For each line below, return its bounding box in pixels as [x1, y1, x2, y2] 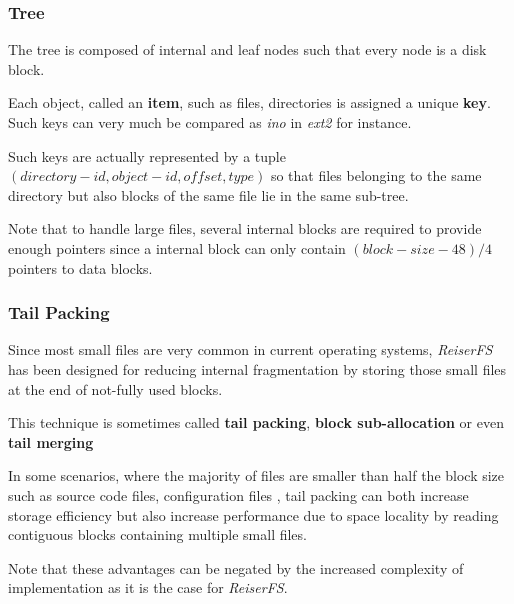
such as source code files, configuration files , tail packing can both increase [8, 484, 469, 505]
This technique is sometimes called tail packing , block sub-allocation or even [8, 412, 504, 433]
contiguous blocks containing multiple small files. [8, 524, 307, 545]
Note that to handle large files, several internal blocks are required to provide [8, 218, 482, 239]
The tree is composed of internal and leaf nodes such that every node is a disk [8, 39, 487, 60]
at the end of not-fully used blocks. [8, 378, 223, 399]
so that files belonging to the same [270, 165, 482, 186]
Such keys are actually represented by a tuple [8, 145, 286, 166]
